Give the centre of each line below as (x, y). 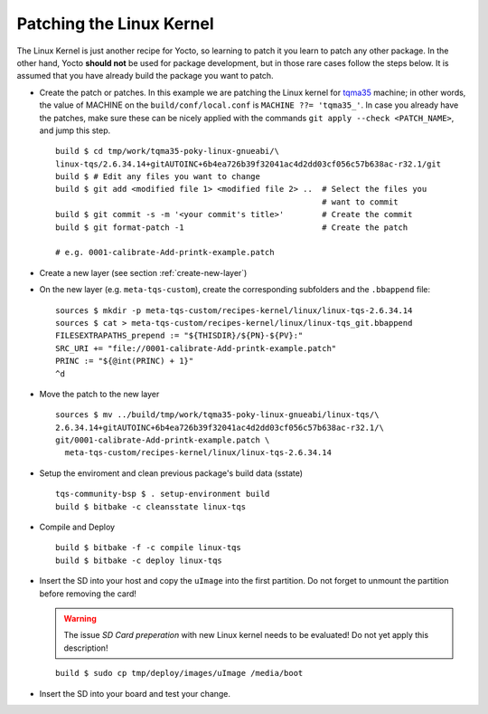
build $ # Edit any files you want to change (158, 177)
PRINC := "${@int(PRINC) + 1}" (125, 361)
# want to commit (360, 202)
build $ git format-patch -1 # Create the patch (232, 227)
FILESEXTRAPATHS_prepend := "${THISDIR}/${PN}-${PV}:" (179, 336)
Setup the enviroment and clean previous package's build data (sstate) (171, 473)
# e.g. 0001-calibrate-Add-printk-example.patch (165, 252)
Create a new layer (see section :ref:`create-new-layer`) (143, 272)
